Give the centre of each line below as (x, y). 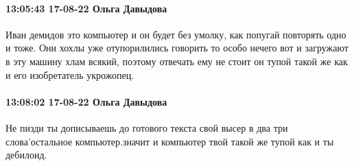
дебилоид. (26, 155)
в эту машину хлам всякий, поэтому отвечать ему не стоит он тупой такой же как (177, 61)
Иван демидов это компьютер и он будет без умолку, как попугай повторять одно (176, 34)
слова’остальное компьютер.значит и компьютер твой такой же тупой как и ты (170, 141)
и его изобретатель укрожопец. (70, 74)
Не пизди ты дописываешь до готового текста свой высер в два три (147, 127)
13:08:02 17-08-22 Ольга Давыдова (86, 101)
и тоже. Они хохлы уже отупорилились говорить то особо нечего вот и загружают (177, 48)
